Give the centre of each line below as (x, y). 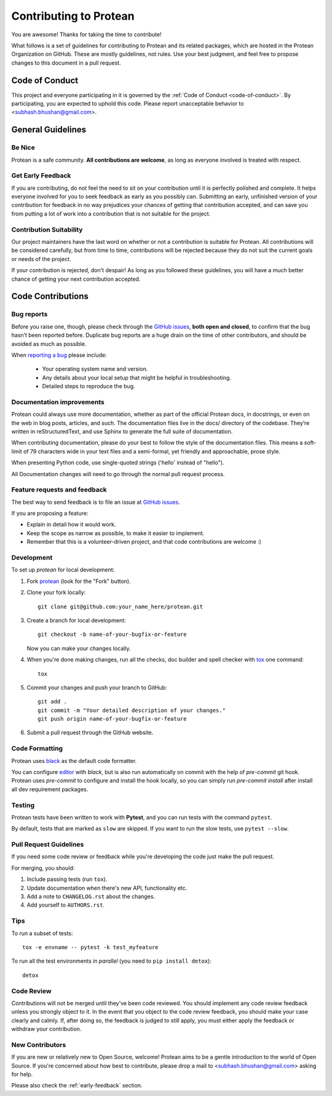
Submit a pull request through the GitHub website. (90, 733)
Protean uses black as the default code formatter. (74, 761)
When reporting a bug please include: (59, 355)
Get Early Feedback (41, 176)
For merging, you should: (43, 868)
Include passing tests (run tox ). (67, 879)
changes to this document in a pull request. (66, 63)
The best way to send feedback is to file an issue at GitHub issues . (96, 502)
